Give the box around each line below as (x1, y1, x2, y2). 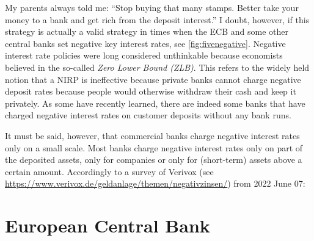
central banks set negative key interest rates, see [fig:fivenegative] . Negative (5, 37, 286, 49)
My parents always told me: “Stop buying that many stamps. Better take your (5, 1, 299, 13)
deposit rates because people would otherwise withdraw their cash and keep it (5, 85, 296, 98)
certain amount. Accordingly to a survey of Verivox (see (5, 165, 214, 178)
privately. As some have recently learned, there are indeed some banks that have (5, 96, 305, 109)
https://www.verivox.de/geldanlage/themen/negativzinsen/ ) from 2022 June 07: (5, 177, 305, 190)
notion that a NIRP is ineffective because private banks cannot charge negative (5, 73, 301, 85)
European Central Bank (5, 213, 210, 238)
